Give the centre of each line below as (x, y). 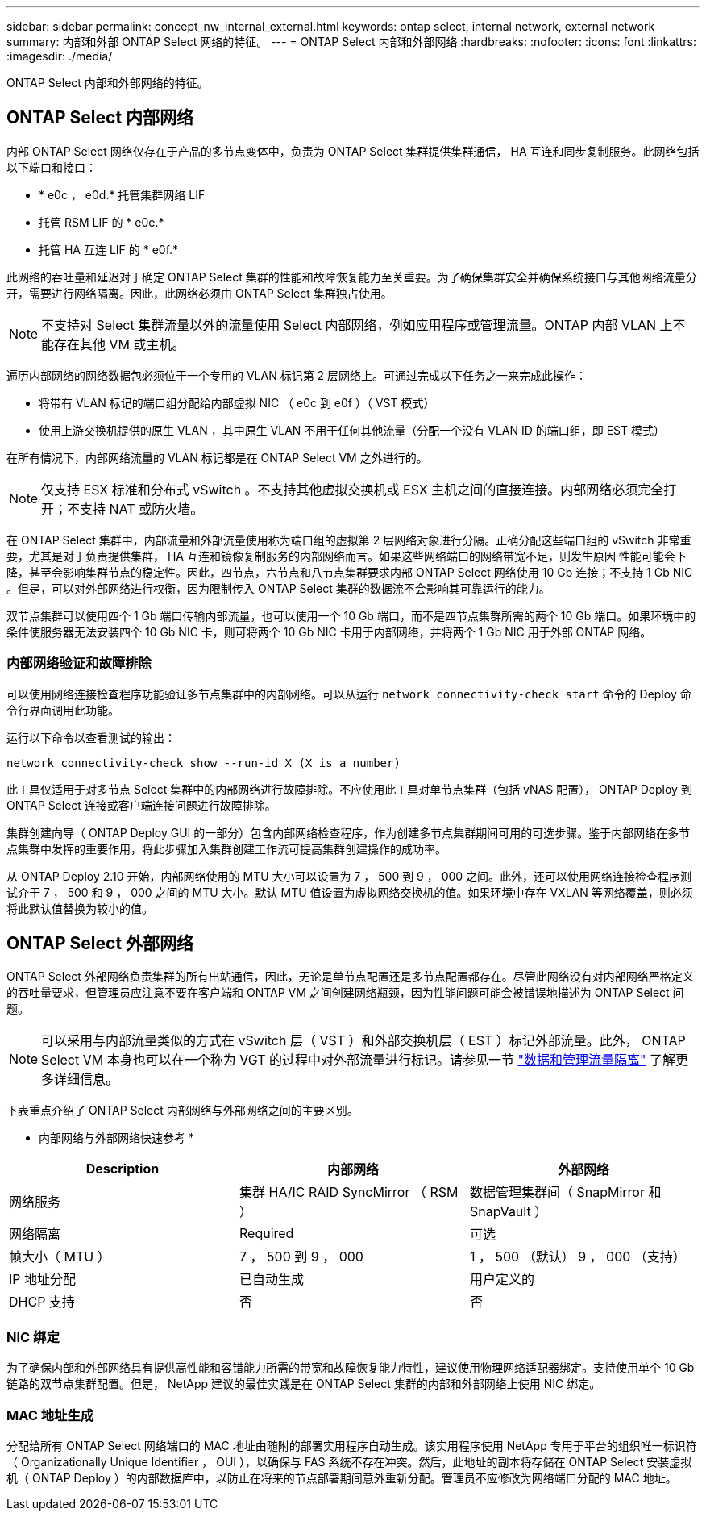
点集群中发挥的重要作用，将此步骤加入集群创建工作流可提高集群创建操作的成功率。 (226, 848)
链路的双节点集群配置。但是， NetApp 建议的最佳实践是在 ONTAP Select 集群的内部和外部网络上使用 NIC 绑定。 (304, 1384)
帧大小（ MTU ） (60, 1257)
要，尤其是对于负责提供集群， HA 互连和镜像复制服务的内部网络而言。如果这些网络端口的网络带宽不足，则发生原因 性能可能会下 (347, 556)
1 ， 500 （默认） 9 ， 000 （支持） (577, 1257)
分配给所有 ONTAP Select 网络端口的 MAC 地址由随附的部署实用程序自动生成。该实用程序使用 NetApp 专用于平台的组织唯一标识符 (352, 1445)
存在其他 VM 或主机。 (120, 344)
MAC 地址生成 (50, 1415)
